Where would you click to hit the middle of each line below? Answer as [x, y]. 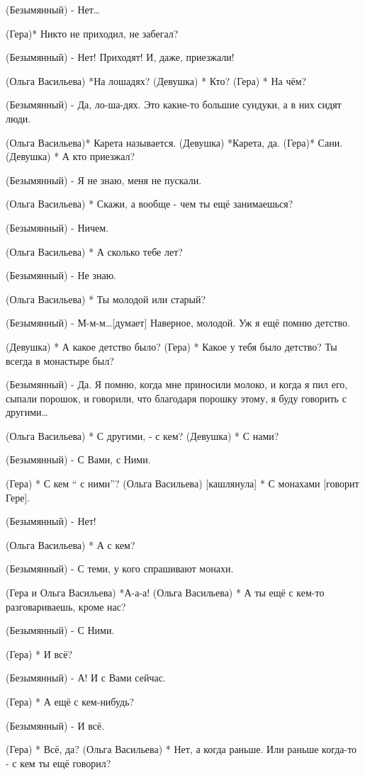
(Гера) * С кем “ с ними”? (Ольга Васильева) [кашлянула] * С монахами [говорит [182, 483]
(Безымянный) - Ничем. [57, 227]
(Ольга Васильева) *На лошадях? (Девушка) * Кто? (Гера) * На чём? [156, 80]
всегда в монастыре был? [60, 360]
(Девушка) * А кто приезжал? [71, 156]
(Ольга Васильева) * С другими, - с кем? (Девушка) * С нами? [142, 435]
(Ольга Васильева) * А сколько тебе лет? [94, 251]
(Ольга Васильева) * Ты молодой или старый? [106, 299]
